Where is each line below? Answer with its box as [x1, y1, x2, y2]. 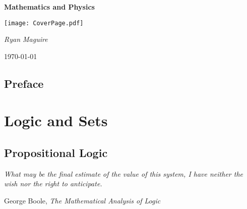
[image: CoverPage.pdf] [4, 19, 84, 27]
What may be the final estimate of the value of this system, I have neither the [4, 168, 243, 179]
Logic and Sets [4, 110, 108, 131]
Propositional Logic [4, 144, 108, 160]
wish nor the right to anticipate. [4, 178, 102, 189]
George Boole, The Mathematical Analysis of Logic [4, 195, 161, 205]
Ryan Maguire [4, 34, 48, 44]
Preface [4, 75, 44, 91]
